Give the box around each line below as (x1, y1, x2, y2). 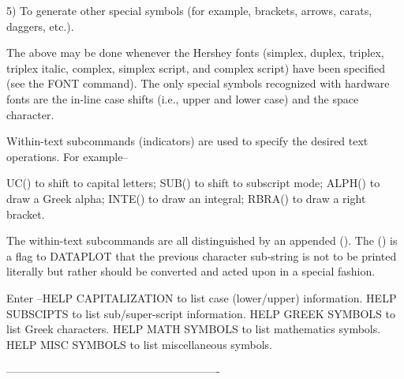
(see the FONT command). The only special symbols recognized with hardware (6, 75, 390, 92)
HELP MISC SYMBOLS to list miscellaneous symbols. (6, 336, 272, 352)
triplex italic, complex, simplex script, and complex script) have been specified (6, 59, 385, 76)
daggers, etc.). (6, 17, 74, 34)
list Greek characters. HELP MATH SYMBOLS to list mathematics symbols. (6, 321, 381, 337)
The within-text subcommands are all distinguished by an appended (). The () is (6, 232, 398, 249)
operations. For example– (6, 148, 129, 164)
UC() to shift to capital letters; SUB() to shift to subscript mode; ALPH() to (6, 174, 380, 191)
